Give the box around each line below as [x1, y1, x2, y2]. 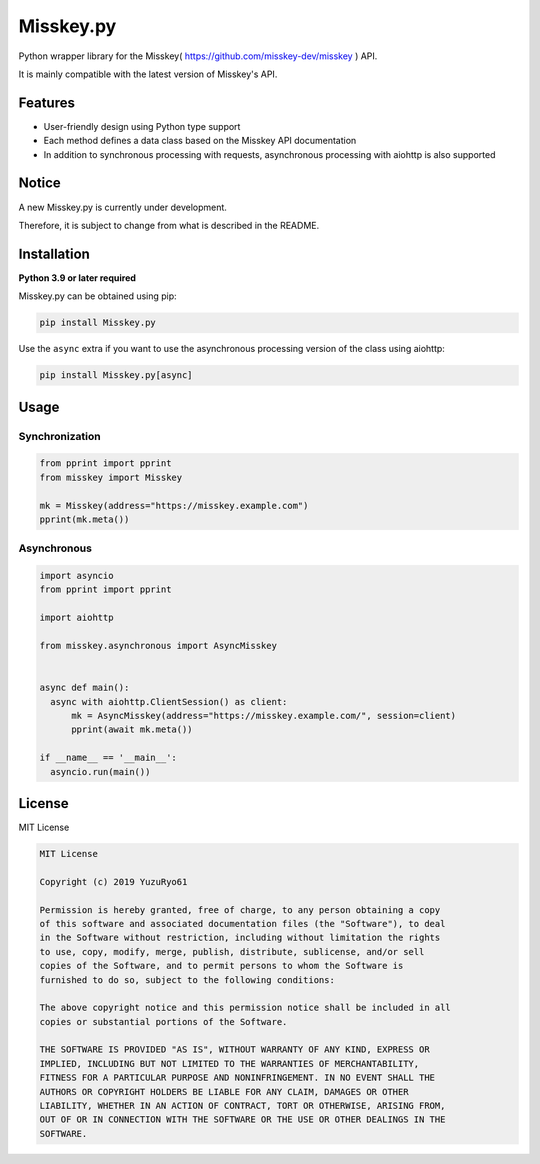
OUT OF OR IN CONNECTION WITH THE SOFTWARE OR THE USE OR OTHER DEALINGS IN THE [39, 1114, 446, 1125]
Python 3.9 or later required [18, 271, 137, 284]
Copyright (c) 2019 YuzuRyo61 [39, 876, 188, 887]
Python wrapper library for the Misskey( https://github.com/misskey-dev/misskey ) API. [18, 50, 378, 62]
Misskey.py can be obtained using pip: [18, 290, 177, 302]
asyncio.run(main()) [50, 766, 151, 777]
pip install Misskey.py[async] [39, 370, 194, 381]
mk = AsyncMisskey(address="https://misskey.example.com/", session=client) [71, 710, 457, 721]
